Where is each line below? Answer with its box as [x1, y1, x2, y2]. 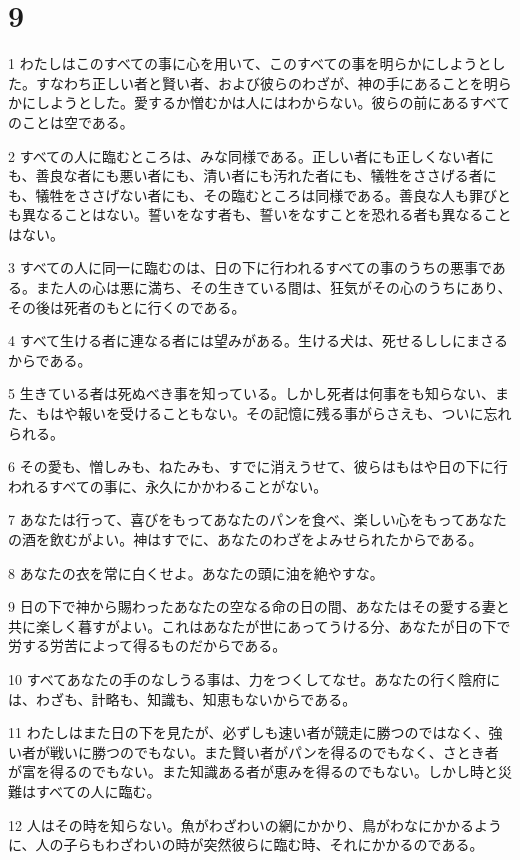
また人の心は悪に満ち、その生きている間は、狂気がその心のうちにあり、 [35, 277, 512, 298]
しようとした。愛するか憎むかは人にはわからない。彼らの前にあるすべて [35, 92, 510, 113]
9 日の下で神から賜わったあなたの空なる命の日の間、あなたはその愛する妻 [8, 596, 496, 617]
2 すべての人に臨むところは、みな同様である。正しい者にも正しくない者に [8, 145, 494, 166]
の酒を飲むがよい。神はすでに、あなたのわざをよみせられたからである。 [8, 529, 483, 549]
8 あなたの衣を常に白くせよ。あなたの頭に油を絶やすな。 [8, 562, 384, 583]
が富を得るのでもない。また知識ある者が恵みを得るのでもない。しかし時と [8, 761, 498, 782]
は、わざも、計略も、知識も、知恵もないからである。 [8, 688, 357, 709]
